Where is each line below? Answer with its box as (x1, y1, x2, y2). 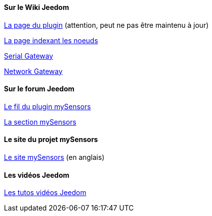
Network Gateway (4, 67, 63, 75)
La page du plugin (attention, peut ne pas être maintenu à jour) (4, 20, 209, 29)
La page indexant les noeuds (4, 36, 98, 45)
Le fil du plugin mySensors (4, 102, 91, 111)
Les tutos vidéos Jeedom (4, 188, 86, 197)
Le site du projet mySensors (4, 135, 98, 144)
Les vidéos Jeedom (4, 170, 70, 179)
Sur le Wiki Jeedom (4, 3, 69, 11)
